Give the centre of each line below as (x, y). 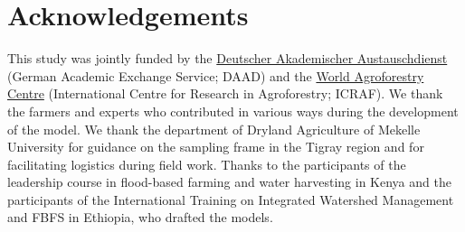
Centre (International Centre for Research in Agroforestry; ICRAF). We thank (225, 93)
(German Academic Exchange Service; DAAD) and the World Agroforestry (216, 75)
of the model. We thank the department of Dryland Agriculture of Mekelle (214, 129)
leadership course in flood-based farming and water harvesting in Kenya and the (229, 182)
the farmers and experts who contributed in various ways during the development (233, 111)
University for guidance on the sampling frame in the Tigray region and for (216, 147)
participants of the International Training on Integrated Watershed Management (231, 199)
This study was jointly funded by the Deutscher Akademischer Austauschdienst (228, 58)
